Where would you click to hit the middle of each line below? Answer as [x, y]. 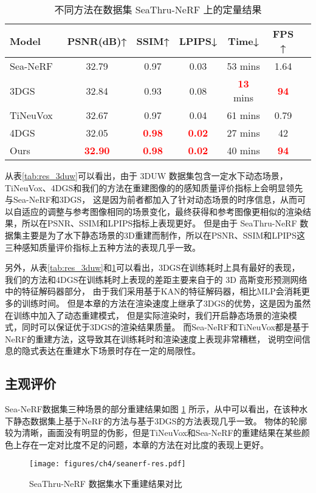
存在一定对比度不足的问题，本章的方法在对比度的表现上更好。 [145, 444]
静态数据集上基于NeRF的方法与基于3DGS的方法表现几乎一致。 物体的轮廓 [160, 420]
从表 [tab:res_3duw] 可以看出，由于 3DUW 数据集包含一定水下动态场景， [146, 175]
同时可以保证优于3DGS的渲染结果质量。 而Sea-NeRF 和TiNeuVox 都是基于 [165, 327]
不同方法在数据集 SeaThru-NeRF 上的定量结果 [158, 9]
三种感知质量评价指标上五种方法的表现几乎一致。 [103, 247]
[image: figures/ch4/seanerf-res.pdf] [108, 464]
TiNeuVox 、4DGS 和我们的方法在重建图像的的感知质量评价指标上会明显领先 [154, 187]
